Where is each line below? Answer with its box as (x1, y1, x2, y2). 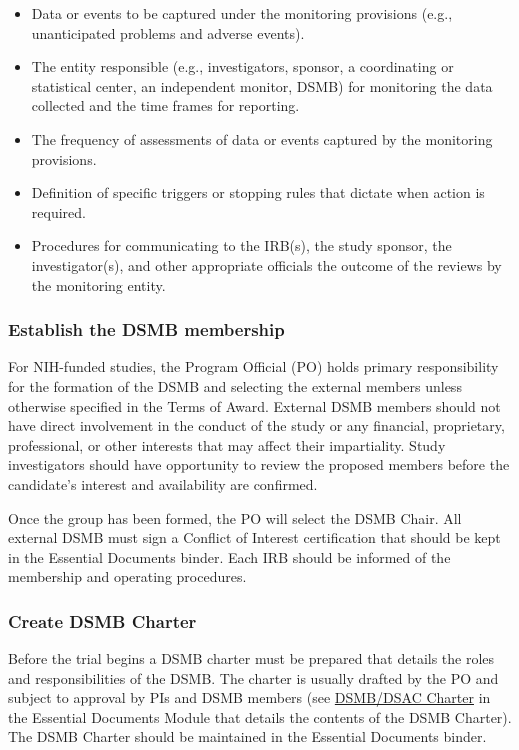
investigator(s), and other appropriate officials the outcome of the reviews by (31, 254, 502, 275)
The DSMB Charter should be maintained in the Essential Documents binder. (8, 726, 487, 747)
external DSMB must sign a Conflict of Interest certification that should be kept (8, 527, 501, 548)
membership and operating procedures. (8, 566, 247, 587)
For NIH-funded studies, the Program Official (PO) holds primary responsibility (8, 356, 499, 377)
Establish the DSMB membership (8, 317, 285, 342)
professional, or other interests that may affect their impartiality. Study (8, 434, 446, 455)
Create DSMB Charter (8, 608, 197, 633)
